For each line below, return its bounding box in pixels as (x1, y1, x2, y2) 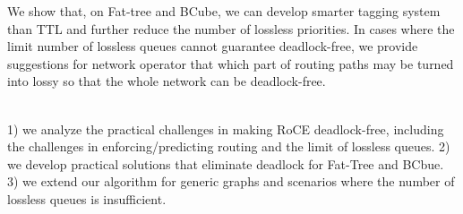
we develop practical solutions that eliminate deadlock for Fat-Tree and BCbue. (7, 154, 444, 173)
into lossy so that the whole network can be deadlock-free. (7, 72, 326, 90)
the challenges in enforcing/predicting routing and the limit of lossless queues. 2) (7, 137, 450, 156)
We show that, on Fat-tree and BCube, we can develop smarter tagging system (7, 2, 441, 20)
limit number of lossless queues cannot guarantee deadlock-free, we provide (7, 37, 418, 56)
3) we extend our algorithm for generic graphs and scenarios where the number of (7, 172, 455, 191)
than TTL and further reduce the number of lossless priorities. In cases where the (7, 19, 455, 38)
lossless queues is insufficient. (7, 189, 167, 208)
